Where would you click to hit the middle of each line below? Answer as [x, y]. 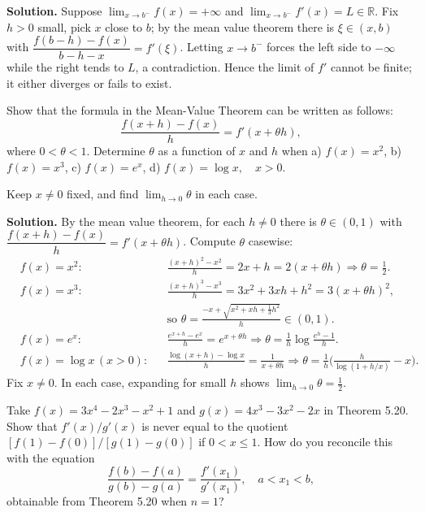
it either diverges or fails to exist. [89, 82]
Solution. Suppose [54, 11]
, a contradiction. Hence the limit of [225, 67]
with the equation [51, 457]
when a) [301, 151]
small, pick [64, 26]
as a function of [197, 151]
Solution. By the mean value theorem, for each [126, 221]
